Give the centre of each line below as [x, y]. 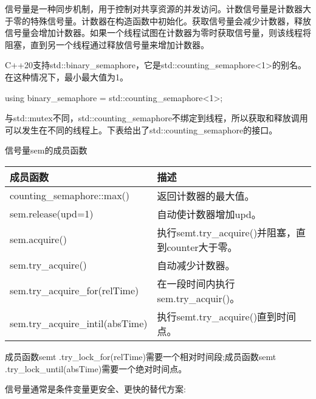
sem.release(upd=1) [52, 214]
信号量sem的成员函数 [46, 150]
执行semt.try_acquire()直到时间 [227, 316]
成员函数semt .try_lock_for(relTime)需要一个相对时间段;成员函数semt [141, 356]
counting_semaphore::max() [70, 196]
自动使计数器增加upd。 [209, 214]
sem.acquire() [38, 239]
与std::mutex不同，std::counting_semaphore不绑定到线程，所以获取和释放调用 [156, 118]
